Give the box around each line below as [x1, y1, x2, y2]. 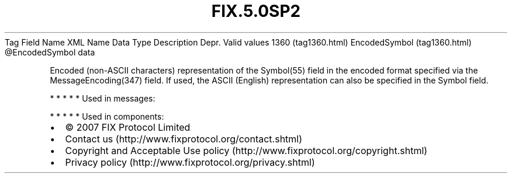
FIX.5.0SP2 [211, 1, 301, 21]
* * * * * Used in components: [50, 111, 164, 121]
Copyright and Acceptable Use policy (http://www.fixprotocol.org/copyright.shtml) [65, 144, 428, 156]
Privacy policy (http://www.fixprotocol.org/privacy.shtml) [65, 156, 315, 168]
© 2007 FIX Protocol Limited [65, 121, 191, 133]
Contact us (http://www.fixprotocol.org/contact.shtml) [65, 132, 303, 145]
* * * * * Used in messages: [50, 93, 155, 103]
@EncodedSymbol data [5, 47, 95, 57]
